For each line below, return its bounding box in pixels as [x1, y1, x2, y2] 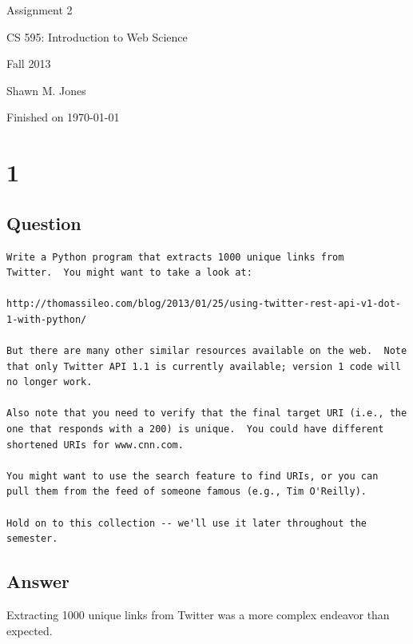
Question [6, 210, 81, 235]
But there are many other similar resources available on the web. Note [6, 345, 407, 357]
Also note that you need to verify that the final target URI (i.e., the [6, 407, 407, 419]
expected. [6, 622, 53, 638]
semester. [6, 533, 58, 545]
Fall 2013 [6, 55, 51, 72]
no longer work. [6, 376, 93, 388]
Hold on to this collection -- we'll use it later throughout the [6, 517, 367, 529]
